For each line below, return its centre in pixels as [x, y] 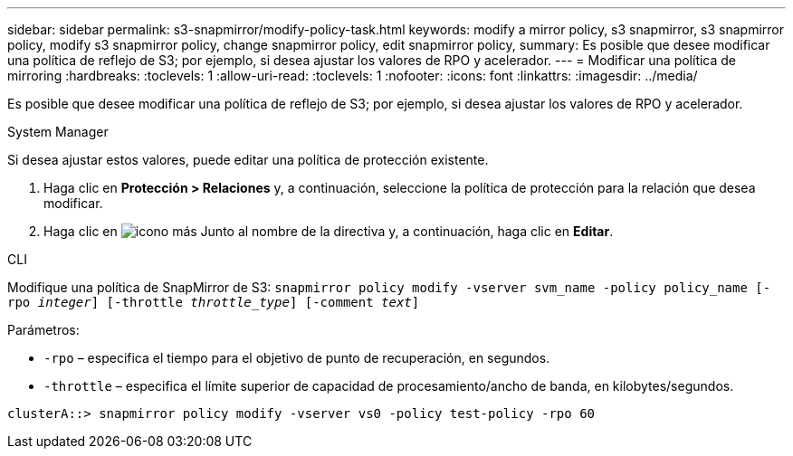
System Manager [58, 132]
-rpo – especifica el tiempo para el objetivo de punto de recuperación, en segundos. [297, 358]
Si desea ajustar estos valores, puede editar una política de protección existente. [248, 160]
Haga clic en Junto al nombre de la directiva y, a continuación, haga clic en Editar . [329, 231]
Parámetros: [43, 330]
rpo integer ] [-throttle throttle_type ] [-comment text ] [214, 302]
